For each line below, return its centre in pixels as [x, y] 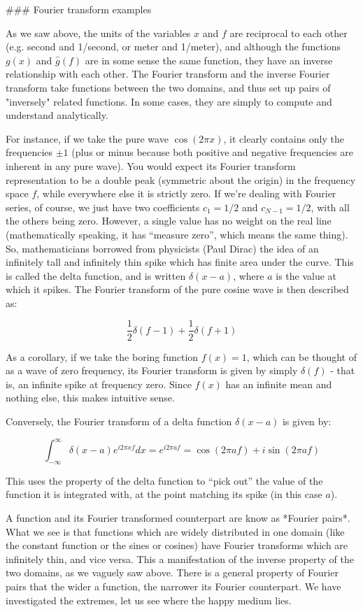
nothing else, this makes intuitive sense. [90, 398]
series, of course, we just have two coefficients [103, 207]
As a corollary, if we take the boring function [102, 356]
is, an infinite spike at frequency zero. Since [99, 384]
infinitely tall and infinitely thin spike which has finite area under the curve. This [180, 262]
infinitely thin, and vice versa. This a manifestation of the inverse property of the [180, 558]
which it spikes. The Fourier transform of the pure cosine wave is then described [177, 289]
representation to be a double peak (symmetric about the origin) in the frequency [181, 179]
